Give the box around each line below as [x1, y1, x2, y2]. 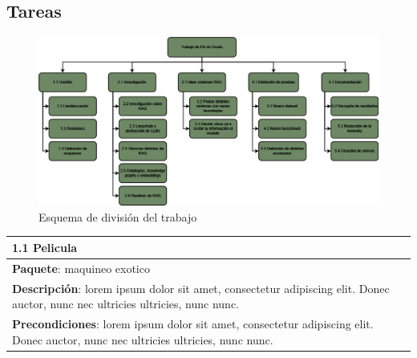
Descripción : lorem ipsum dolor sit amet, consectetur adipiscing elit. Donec [12, 279, 390, 296]
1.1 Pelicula [12, 238, 78, 255]
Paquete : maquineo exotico [12, 259, 150, 276]
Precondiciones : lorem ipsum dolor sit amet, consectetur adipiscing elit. [12, 315, 374, 332]
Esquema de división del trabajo [38, 208, 197, 225]
